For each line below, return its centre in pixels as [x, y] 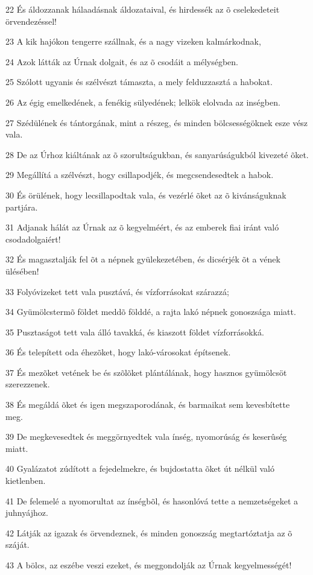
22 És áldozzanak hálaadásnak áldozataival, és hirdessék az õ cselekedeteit [143, 9]
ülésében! [22, 271]
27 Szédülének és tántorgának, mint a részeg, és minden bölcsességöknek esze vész [157, 122]
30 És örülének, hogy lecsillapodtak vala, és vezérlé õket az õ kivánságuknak [146, 195]
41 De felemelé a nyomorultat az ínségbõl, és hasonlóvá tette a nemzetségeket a [152, 500]
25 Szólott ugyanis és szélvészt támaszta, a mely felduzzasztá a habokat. [139, 82]
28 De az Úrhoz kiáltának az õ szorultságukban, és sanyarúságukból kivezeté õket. [157, 154]
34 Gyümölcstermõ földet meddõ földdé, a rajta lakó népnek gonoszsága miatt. [151, 312]
